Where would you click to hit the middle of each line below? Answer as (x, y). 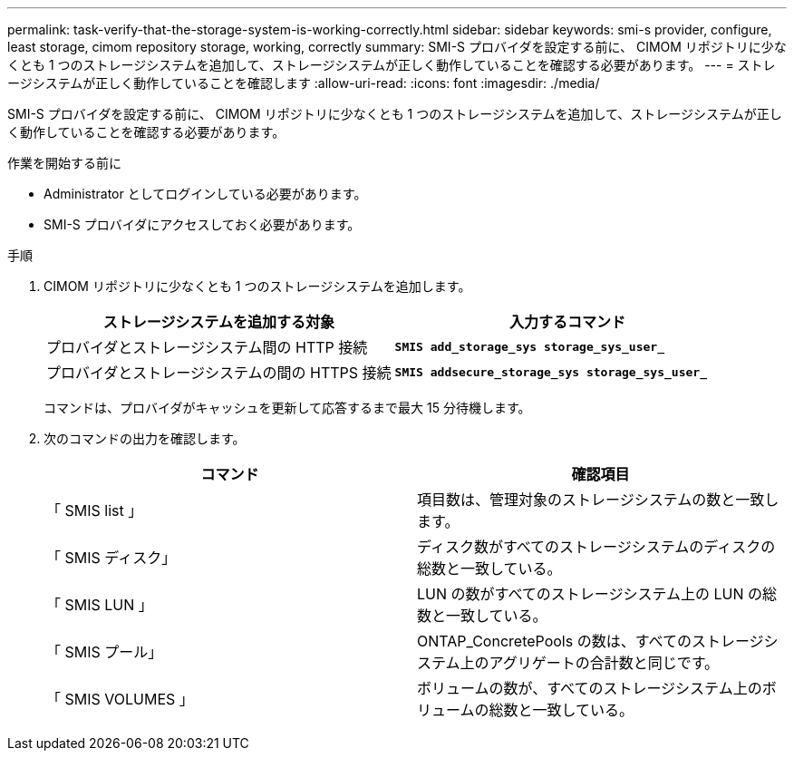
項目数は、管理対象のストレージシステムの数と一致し (598, 500)
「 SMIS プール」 (105, 652)
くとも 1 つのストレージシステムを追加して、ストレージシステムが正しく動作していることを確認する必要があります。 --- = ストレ (392, 65)
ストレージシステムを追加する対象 (218, 322)
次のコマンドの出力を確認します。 (145, 438)
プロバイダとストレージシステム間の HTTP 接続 (207, 347)
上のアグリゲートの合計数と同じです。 (590, 663)
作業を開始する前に (64, 163)
